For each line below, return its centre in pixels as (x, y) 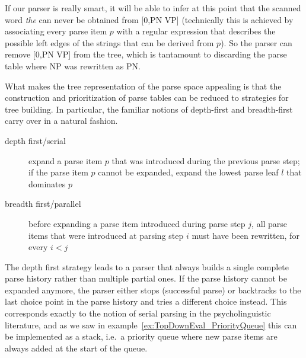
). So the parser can (256, 42)
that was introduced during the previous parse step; (206, 160)
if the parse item (58, 172)
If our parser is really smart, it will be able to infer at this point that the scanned (153, 8)
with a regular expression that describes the (196, 31)
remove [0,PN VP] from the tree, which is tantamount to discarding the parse (146, 54)
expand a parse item (66, 160)
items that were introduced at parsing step (106, 235)
